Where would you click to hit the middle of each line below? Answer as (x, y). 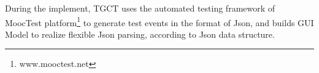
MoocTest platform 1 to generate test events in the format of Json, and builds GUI (159, 21)
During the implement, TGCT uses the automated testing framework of (140, 8)
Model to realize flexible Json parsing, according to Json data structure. (140, 34)
